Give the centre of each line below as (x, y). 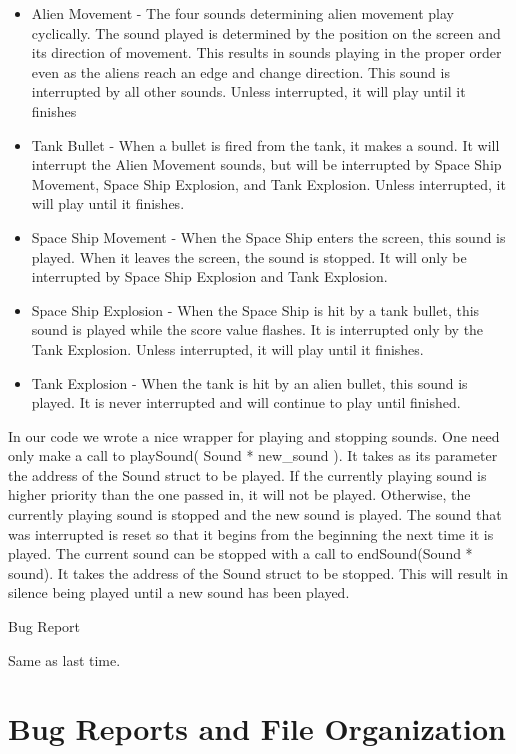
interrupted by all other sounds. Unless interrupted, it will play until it (248, 91)
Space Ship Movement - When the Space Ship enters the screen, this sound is (268, 236)
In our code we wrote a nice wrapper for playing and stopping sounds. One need (254, 435)
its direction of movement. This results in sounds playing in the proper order (266, 52)
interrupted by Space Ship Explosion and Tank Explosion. (209, 276)
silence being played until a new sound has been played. (179, 592)
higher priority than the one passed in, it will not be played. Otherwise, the (239, 494)
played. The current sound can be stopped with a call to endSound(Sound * (240, 553)
